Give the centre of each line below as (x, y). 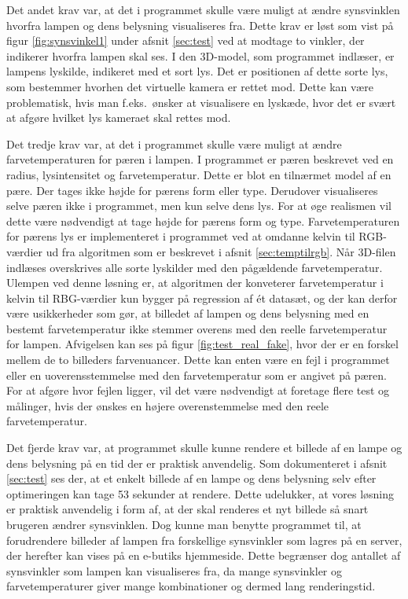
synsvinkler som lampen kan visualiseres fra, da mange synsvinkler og (174, 570)
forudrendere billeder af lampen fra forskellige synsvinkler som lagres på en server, (204, 540)
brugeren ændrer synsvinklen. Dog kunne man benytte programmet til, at (184, 524)
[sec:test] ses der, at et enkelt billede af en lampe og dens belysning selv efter (191, 478)
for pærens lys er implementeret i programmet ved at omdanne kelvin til (181, 236)
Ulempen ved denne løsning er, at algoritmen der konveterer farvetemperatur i (195, 283)
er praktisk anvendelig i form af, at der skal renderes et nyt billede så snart (187, 509)
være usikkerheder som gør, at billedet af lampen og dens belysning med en (188, 313)
